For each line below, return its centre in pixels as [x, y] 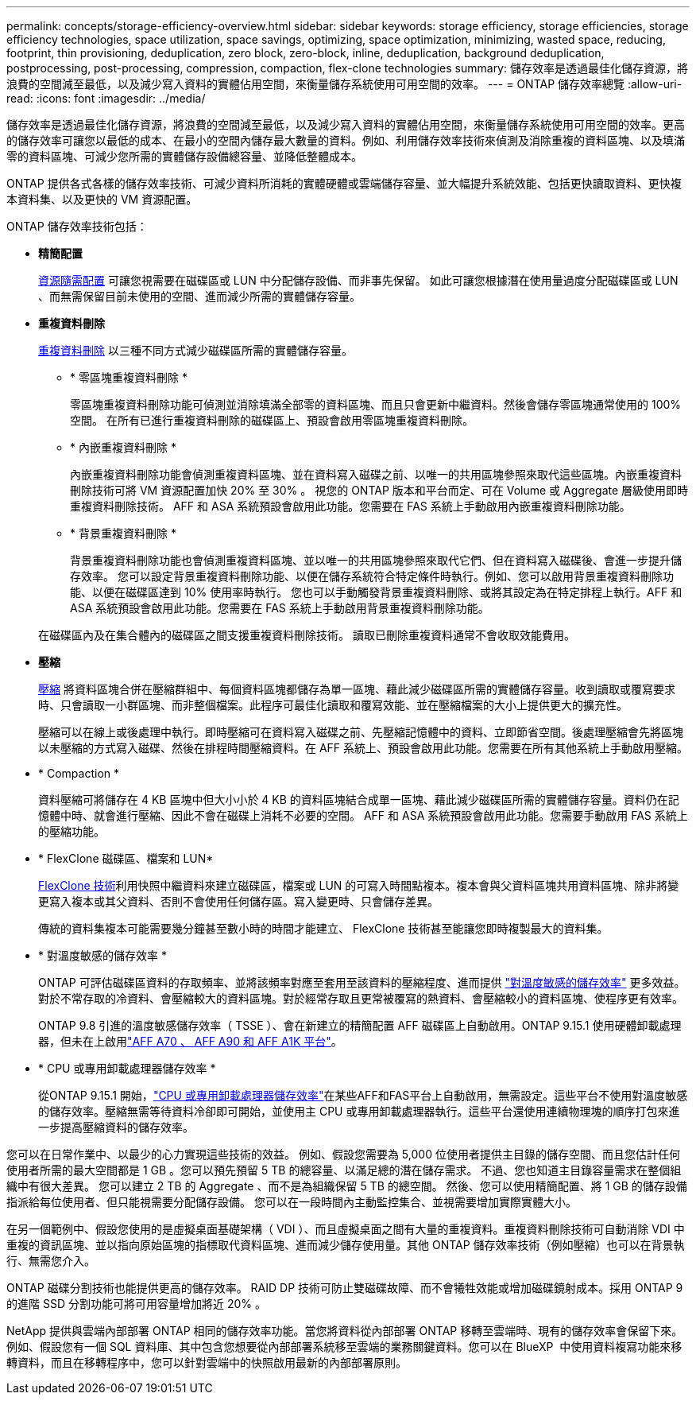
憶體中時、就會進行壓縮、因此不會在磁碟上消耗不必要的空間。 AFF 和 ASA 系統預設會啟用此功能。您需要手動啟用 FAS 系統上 [363, 815]
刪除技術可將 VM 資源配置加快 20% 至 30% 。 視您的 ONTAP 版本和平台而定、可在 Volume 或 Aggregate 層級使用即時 [379, 490]
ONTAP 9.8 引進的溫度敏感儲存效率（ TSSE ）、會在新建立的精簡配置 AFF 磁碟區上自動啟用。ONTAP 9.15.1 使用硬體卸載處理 [360, 1025]
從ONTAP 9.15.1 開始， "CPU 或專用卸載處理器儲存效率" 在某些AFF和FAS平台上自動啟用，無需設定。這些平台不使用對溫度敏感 [363, 1095]
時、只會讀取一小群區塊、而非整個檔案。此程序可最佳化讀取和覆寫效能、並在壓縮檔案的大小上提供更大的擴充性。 [333, 705]
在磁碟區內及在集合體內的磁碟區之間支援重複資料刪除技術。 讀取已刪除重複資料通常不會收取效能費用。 [307, 635]
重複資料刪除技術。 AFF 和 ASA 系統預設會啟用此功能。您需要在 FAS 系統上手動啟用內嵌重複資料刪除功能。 [350, 506]
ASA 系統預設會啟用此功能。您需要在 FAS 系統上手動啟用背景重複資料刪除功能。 [280, 608]
